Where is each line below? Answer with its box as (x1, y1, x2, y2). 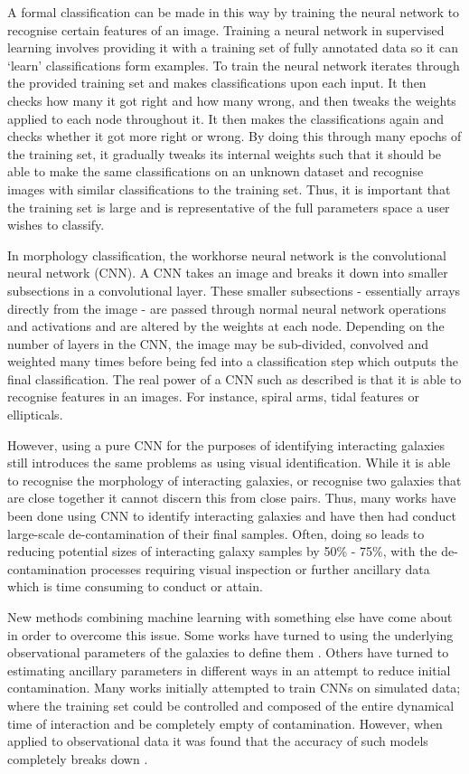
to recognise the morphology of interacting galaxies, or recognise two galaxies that (7, 470, 462, 489)
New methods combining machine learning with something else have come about (7, 608, 453, 626)
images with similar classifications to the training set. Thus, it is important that (7, 179, 451, 198)
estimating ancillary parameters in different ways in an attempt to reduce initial (7, 660, 451, 679)
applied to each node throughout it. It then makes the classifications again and (7, 109, 444, 127)
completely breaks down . (7, 749, 148, 768)
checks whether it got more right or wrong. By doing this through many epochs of (7, 127, 462, 146)
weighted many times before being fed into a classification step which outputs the (7, 352, 458, 371)
